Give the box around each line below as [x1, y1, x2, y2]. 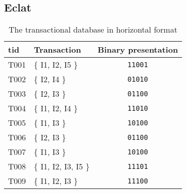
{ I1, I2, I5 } [34, 59, 78, 71]
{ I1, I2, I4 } [34, 102, 78, 114]
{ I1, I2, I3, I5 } [34, 160, 90, 172]
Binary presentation [97, 44, 178, 56]
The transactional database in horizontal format [9, 24, 177, 36]
